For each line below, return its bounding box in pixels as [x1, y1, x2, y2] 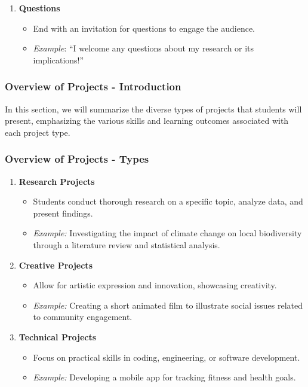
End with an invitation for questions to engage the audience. [33, 22, 255, 34]
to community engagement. [33, 310, 133, 323]
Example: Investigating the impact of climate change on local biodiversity [33, 227, 302, 239]
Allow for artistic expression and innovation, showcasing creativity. [33, 279, 277, 291]
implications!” [33, 53, 84, 66]
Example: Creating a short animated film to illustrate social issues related [33, 298, 303, 311]
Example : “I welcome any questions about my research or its [33, 42, 254, 54]
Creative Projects [19, 258, 93, 271]
